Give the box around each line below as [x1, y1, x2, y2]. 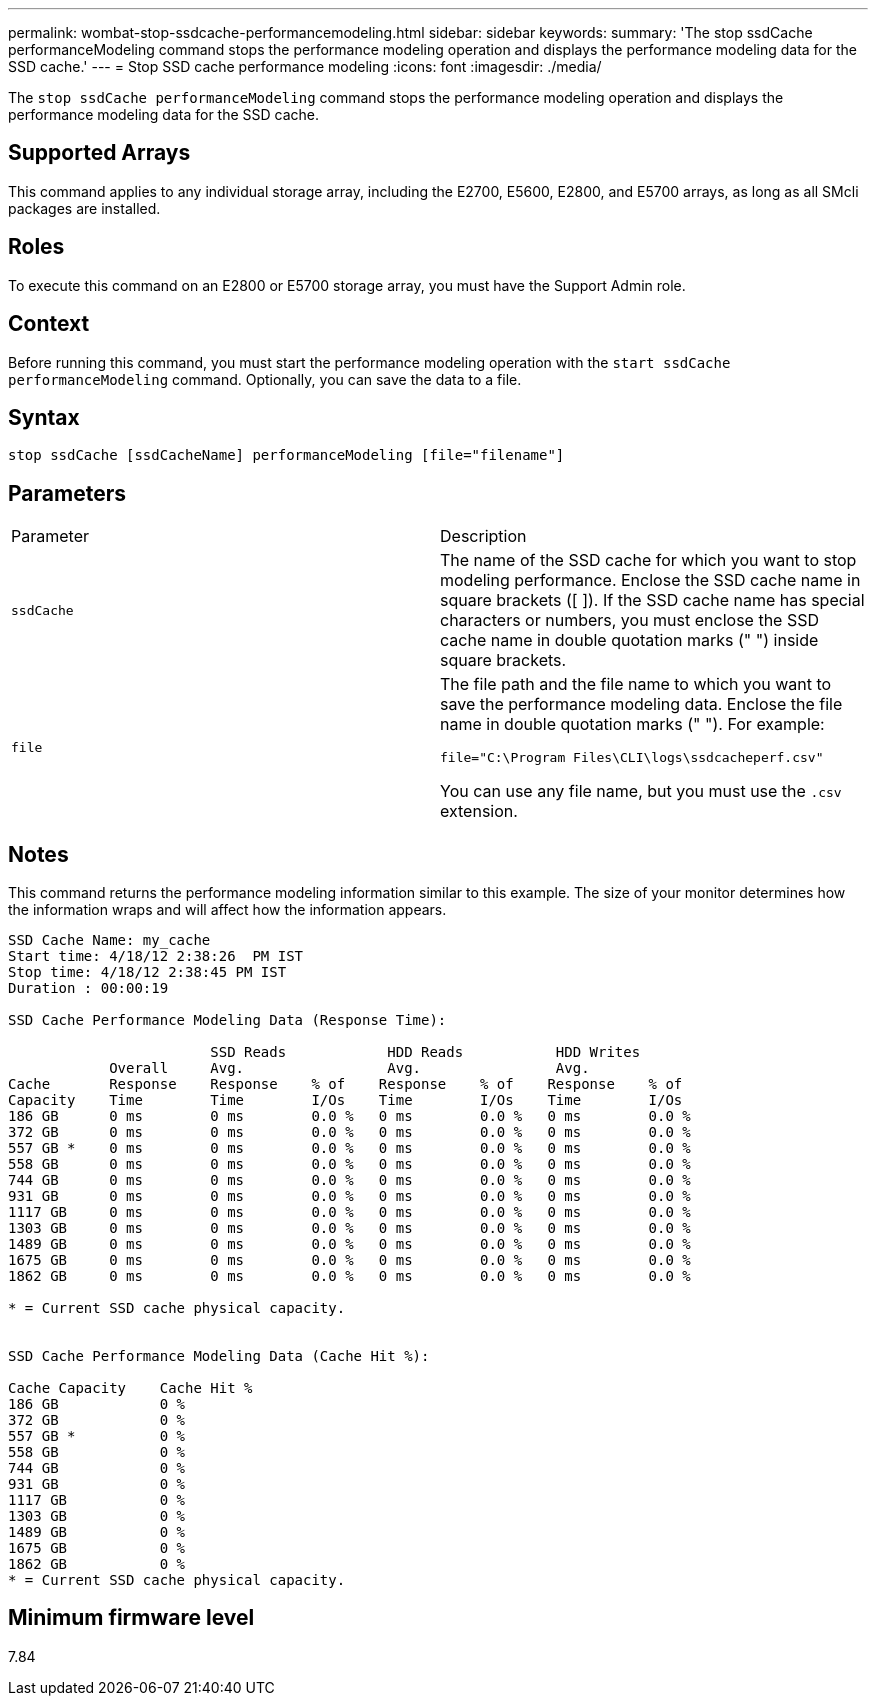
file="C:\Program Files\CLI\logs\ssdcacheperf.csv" [440, 750, 824, 766]
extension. [440, 801, 518, 822]
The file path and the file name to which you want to [440, 674, 832, 695]
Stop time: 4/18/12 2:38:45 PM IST [8, 964, 287, 981]
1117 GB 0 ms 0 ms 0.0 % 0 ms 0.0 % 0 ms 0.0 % [8, 1204, 691, 1221]
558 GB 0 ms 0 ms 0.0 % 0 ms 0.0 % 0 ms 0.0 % [8, 1156, 691, 1173]
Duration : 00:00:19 [8, 980, 169, 997]
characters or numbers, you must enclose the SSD [440, 610, 820, 631]
